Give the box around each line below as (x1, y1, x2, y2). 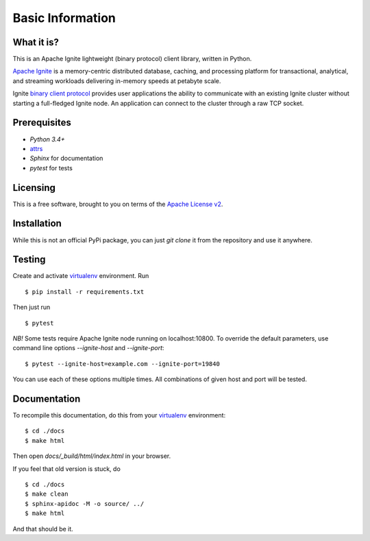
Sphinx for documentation (29, 154, 103, 163)
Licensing (12, 182, 56, 194)
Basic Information (12, 10, 116, 25)
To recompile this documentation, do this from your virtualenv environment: (12, 411, 226, 419)
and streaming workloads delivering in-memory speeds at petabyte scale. (12, 76, 221, 85)
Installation (12, 218, 62, 229)
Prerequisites (12, 117, 71, 128)
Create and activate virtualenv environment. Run (12, 272, 149, 280)
